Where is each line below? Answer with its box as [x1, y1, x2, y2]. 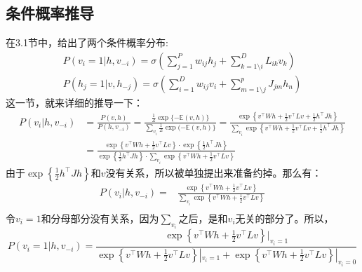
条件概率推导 [6, 2, 94, 24]
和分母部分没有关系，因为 [41, 210, 159, 225]
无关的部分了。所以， [235, 210, 334, 225]
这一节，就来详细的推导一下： [6, 95, 143, 109]
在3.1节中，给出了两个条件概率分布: [6, 35, 168, 50]
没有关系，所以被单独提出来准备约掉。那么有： [105, 165, 322, 179]
